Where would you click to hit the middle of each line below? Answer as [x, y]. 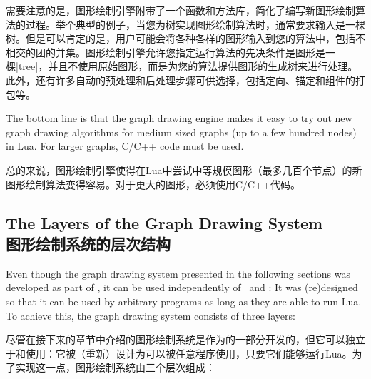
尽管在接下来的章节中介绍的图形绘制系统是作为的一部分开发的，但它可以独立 [185, 339]
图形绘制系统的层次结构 [88, 243]
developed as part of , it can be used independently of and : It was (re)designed [182, 287]
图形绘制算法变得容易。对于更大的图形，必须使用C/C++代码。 [153, 184]
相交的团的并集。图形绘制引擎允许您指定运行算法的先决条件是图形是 [166, 52]
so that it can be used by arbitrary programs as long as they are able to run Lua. [184, 301]
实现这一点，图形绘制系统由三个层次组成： [115, 367]
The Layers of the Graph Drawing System [164, 222]
